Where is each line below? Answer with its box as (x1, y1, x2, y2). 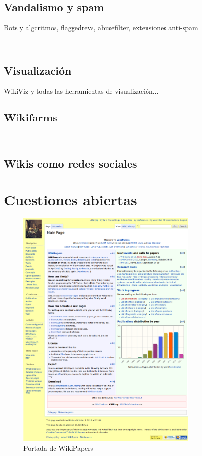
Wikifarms (4, 109, 57, 124)
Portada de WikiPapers (23, 442, 93, 453)
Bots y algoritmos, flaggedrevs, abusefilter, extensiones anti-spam (4, 22, 198, 33)
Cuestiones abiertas (4, 189, 137, 209)
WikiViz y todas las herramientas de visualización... (4, 85, 159, 96)
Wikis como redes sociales (4, 156, 137, 171)
